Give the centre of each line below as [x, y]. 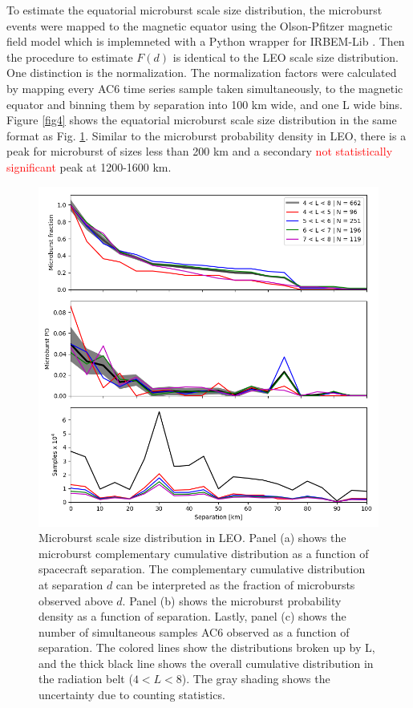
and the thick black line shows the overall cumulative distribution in [206, 663]
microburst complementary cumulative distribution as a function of [204, 553]
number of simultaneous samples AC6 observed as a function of [194, 631]
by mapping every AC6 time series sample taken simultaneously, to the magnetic [205, 88]
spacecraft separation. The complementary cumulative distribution [202, 569]
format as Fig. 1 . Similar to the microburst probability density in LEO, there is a [206, 135]
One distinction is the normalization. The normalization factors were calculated [202, 73]
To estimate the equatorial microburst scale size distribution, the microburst [194, 10]
